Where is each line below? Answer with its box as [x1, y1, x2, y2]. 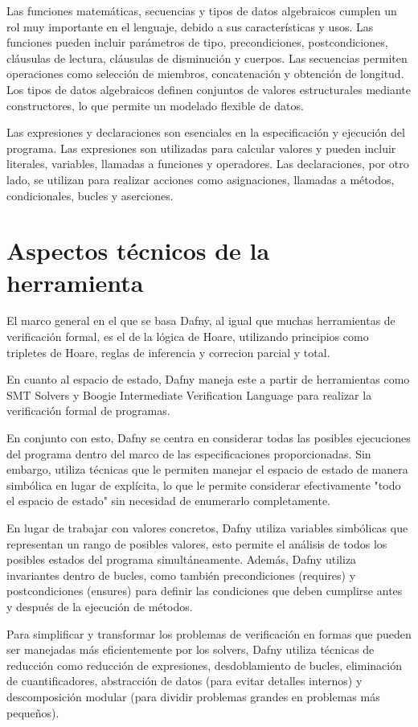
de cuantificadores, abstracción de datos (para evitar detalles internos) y [6, 672, 363, 689]
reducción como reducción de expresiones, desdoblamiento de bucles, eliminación [6, 656, 402, 673]
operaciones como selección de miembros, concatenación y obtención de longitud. [6, 65, 404, 82]
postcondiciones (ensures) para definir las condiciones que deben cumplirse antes [6, 582, 403, 599]
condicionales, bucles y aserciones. [6, 187, 174, 203]
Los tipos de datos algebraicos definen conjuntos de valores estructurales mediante [6, 80, 411, 97]
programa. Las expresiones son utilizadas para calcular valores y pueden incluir [6, 139, 396, 156]
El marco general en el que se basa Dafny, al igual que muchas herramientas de [6, 312, 395, 329]
